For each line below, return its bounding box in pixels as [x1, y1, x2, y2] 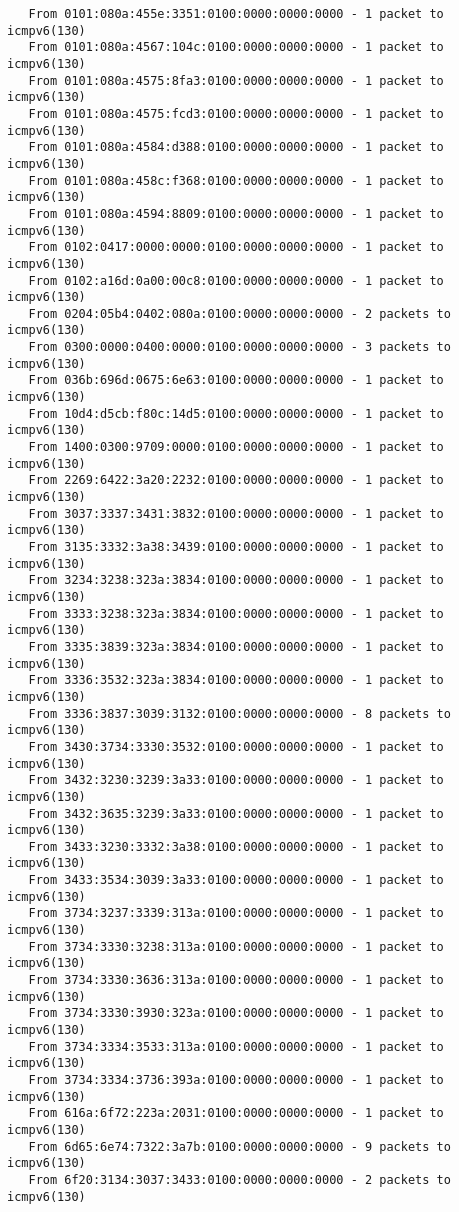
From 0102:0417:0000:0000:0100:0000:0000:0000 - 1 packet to [28, 240, 444, 255]
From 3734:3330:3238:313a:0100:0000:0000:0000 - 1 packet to [28, 939, 444, 954]
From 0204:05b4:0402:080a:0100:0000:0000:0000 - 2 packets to [28, 306, 451, 321]
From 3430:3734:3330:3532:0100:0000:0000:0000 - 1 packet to [28, 739, 444, 754]
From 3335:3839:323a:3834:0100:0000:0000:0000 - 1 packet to [28, 639, 444, 654]
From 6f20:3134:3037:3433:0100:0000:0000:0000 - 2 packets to [28, 1172, 451, 1187]
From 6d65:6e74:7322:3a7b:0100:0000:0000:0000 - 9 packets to [28, 1139, 451, 1154]
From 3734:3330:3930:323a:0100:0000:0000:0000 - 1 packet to [28, 1006, 444, 1021]
